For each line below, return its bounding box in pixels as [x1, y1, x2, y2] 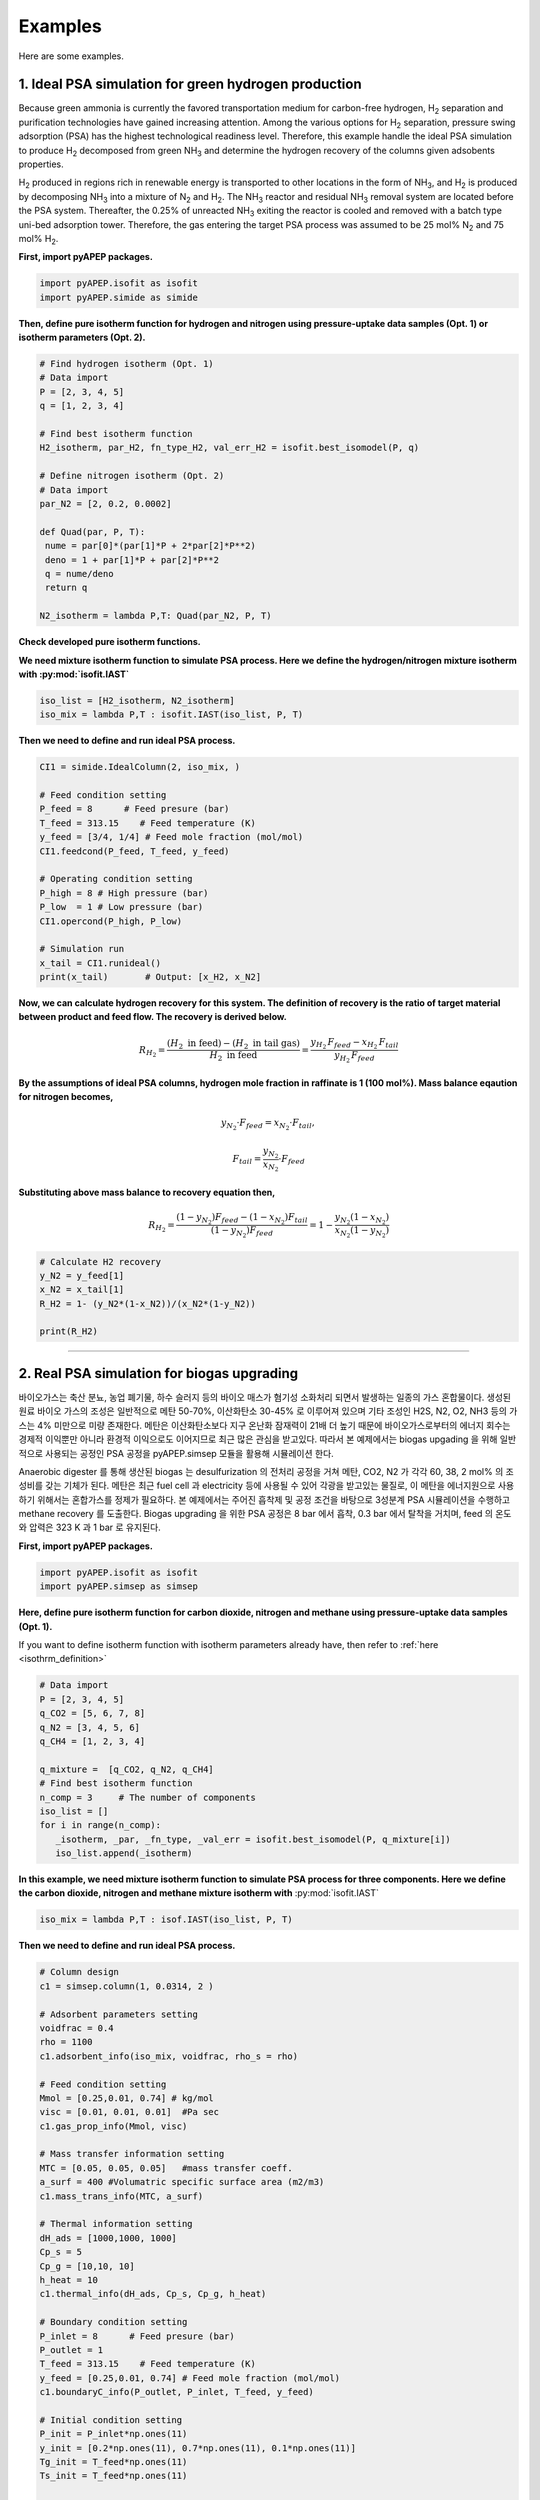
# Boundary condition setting [39, 2316, 188, 2328]
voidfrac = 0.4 [39, 2022, 114, 2034]
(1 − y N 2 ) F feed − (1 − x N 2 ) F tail [176, 1211, 309, 1226]
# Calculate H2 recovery [39, 1256, 162, 1267]
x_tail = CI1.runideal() [39, 957, 162, 969]
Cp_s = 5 [39, 2246, 83, 2258]
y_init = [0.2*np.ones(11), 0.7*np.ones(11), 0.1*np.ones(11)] [39, 2442, 357, 2454]
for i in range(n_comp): [39, 1820, 162, 1831]
